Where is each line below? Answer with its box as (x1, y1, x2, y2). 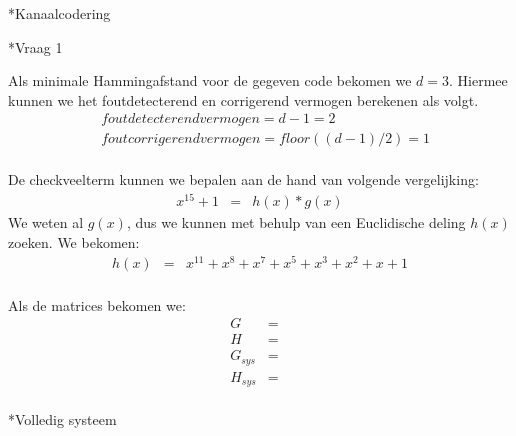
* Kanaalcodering (8, 3, 111, 23)
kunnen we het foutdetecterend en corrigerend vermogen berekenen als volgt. (8, 89, 479, 110)
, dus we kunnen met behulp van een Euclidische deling (126, 212, 466, 233)
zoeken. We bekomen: (8, 231, 140, 252)
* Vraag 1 (8, 36, 63, 57)
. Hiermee (449, 70, 508, 91)
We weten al (8, 212, 84, 233)
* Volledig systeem (8, 409, 117, 430)
